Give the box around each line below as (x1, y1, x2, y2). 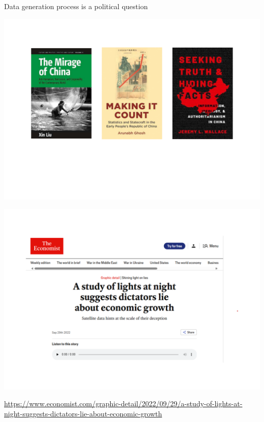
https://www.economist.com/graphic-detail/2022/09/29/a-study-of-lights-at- (4, 398, 243, 409)
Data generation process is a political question (4, 1, 148, 11)
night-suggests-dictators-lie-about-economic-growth (4, 408, 162, 419)
